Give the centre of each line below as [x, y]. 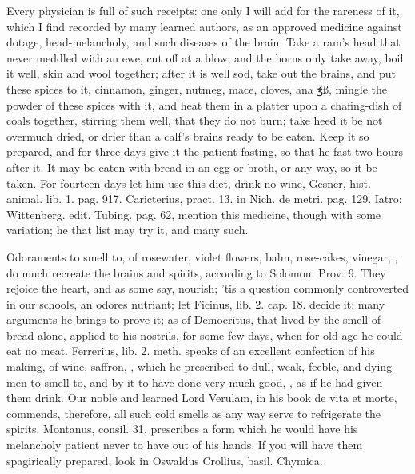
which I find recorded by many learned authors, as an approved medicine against [204, 26]
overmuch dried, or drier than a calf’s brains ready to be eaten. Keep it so [188, 135]
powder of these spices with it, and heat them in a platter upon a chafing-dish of [204, 104]
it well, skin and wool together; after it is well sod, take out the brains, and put [201, 73]
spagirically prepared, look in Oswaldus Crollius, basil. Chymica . [165, 460]
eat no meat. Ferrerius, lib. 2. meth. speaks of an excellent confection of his [191, 351]
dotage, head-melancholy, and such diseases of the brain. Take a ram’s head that [204, 42]
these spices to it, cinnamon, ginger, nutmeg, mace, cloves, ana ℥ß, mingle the [197, 88]
